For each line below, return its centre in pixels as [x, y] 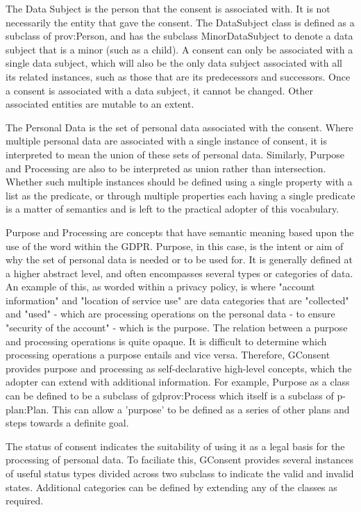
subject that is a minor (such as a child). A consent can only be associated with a [179, 49]
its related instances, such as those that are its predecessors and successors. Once [178, 76]
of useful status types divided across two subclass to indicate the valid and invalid [180, 473]
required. [25, 501]
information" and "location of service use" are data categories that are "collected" [177, 300]
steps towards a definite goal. [67, 423]
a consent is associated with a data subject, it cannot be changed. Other [159, 90]
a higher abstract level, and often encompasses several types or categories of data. [179, 273]
